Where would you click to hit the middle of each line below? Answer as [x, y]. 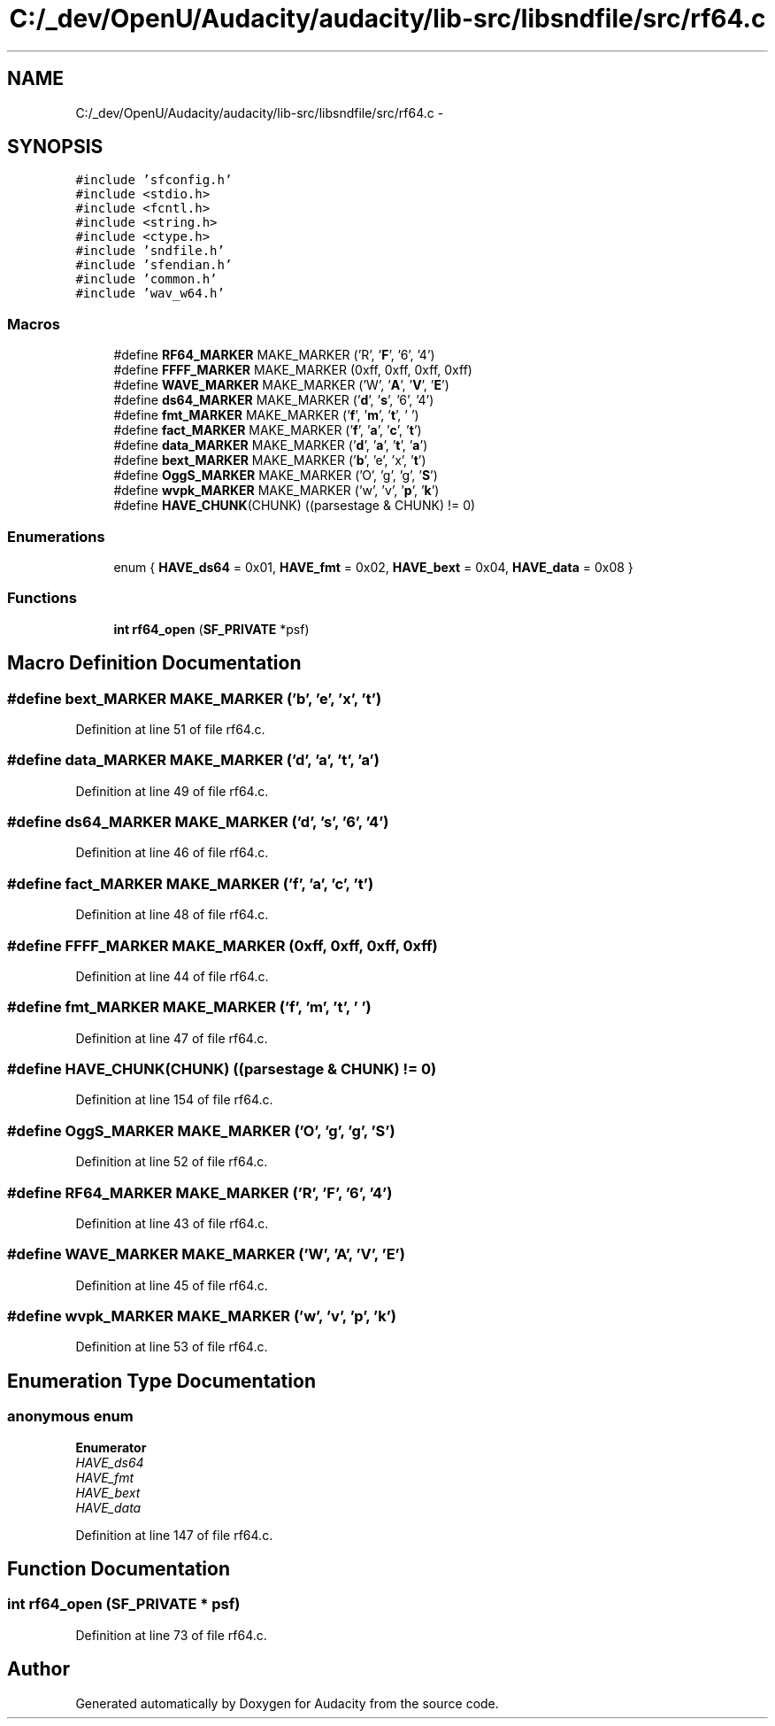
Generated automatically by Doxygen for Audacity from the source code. [287, 1703]
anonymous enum [70, 1416]
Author [38, 1669]
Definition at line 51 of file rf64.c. [170, 729]
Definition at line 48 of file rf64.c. [172, 915]
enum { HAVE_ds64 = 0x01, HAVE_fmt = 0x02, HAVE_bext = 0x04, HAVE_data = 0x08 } [373, 567]
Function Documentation [119, 1569]
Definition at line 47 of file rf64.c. [172, 1038]
